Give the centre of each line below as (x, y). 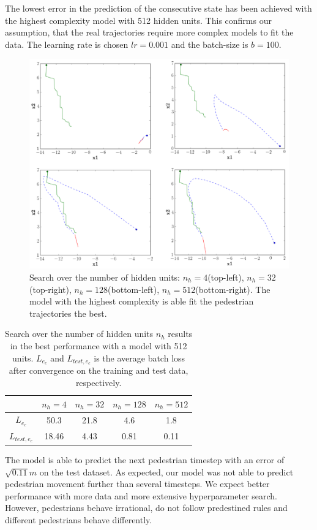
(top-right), (50, 289)
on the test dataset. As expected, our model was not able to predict (166, 471)
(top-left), (226, 277)
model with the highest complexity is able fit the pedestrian (142, 301)
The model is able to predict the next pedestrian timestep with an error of (145, 459)
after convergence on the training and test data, (99, 370)
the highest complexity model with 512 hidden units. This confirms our (138, 20)
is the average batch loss (140, 358)
